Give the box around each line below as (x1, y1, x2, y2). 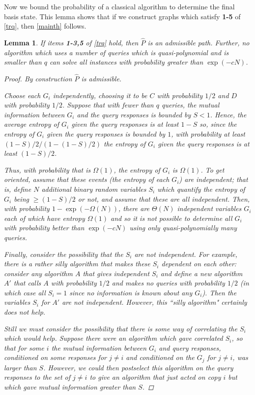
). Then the (202, 287, 237, 297)
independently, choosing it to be (53, 90, 147, 100)
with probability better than (4, 222, 85, 233)
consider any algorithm (4, 268, 73, 278)
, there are (118, 203, 150, 214)
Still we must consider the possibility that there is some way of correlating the (4, 323, 237, 333)
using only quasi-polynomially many (129, 222, 237, 233)
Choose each (4, 90, 41, 100)
